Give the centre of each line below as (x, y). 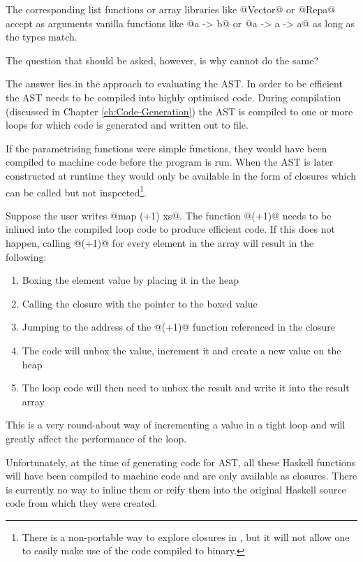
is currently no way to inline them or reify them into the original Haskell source (176, 489)
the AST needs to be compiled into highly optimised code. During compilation (173, 97)
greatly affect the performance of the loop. (96, 438)
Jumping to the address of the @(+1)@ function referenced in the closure (179, 327)
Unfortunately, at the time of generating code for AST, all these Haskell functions (181, 462)
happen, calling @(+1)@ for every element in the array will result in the (160, 242)
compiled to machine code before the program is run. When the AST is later (170, 162)
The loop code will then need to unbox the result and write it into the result (186, 388)
